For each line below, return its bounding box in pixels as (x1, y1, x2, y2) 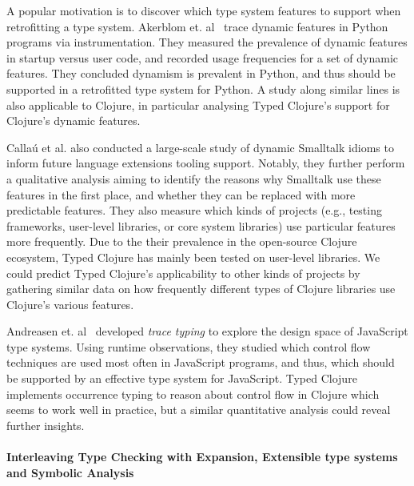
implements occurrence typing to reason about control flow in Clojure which (6, 385, 380, 402)
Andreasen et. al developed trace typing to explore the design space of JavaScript (6, 323, 408, 339)
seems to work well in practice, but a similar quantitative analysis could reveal (6, 401, 391, 418)
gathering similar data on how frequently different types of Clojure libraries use (6, 280, 396, 297)
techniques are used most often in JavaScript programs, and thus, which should (6, 354, 395, 371)
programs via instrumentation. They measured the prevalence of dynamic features (6, 34, 408, 50)
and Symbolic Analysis (6, 464, 134, 480)
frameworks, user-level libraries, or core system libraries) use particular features (6, 217, 396, 234)
